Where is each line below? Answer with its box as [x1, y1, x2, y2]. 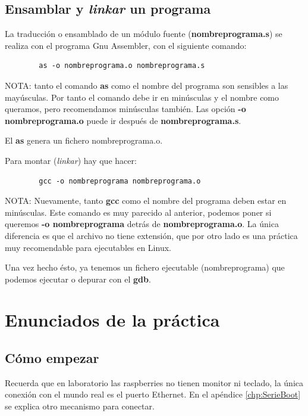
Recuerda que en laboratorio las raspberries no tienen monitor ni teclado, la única [5, 376, 303, 389]
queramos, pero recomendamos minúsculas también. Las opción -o [5, 103, 246, 115]
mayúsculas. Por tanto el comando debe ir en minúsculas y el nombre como [5, 91, 279, 103]
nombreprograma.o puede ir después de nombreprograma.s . [5, 114, 241, 126]
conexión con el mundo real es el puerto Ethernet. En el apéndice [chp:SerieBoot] [5, 388, 301, 401]
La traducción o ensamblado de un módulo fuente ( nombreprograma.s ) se [5, 27, 282, 40]
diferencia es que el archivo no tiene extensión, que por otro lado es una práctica [5, 229, 298, 241]
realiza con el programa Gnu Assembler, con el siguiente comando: [5, 39, 247, 51]
